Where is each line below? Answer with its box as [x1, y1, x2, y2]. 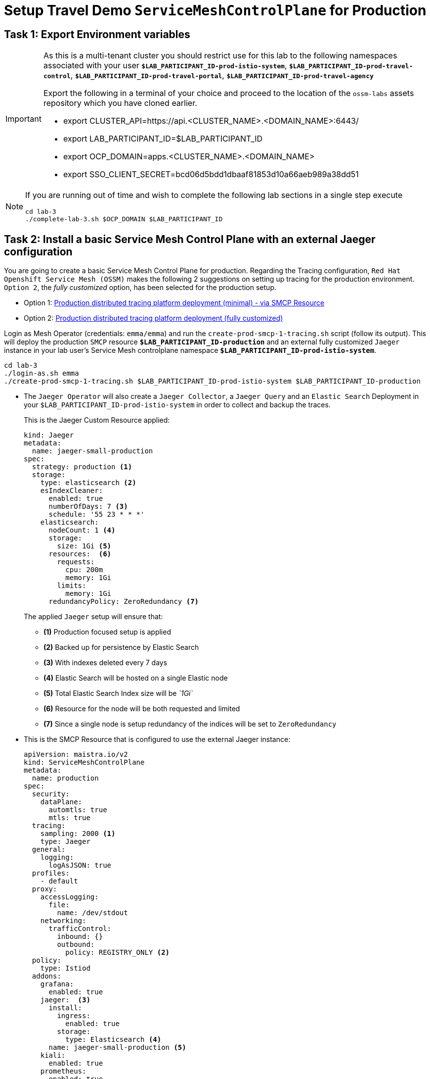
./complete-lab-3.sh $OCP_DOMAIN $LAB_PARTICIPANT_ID [25, 215, 223, 223]
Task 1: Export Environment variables [4, 28, 190, 41]
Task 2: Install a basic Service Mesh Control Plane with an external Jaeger [4, 233, 376, 245]
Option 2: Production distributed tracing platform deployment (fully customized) [24, 314, 283, 323]
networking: [40, 917, 86, 925]
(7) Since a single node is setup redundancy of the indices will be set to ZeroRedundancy [43, 720, 337, 729]
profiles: [32, 869, 70, 878]
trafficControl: [48, 925, 112, 933]
